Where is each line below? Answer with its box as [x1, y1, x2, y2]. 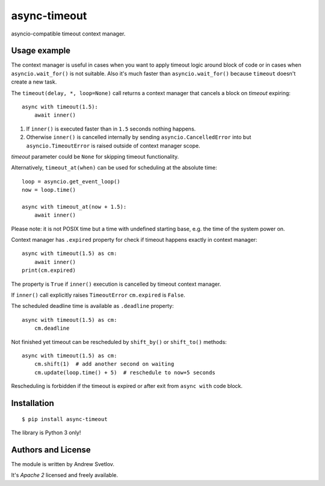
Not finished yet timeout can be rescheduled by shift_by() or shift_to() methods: [11, 338, 227, 345]
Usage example [11, 46, 71, 56]
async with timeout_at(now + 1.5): [22, 203, 127, 210]
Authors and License [11, 444, 91, 455]
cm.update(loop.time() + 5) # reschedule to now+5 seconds [34, 369, 216, 376]
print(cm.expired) [22, 267, 76, 274]
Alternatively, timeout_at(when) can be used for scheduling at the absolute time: [11, 164, 217, 171]
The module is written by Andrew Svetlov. [11, 460, 114, 467]
